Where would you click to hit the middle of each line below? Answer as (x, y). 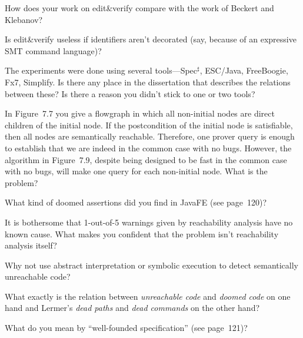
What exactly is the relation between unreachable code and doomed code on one (148, 296)
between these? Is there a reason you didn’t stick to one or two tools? (130, 93)
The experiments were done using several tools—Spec (101, 70)
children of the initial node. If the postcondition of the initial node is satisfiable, (149, 125)
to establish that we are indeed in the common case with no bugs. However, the (148, 148)
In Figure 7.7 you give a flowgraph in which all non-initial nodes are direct (140, 113)
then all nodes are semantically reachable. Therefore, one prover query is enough (150, 136)
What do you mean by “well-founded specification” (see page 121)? (126, 328)
